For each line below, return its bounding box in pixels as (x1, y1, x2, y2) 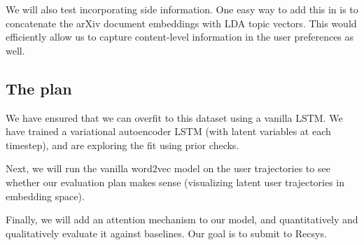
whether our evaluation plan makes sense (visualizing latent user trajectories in (6, 174, 345, 189)
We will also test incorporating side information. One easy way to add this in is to (6, 2, 358, 16)
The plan (6, 77, 72, 99)
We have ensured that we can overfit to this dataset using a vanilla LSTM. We (6, 110, 343, 125)
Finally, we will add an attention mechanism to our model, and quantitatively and (6, 212, 358, 227)
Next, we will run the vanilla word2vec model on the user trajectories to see (6, 161, 330, 176)
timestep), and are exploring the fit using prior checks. (6, 137, 239, 152)
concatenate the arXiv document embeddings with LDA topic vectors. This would (6, 15, 357, 30)
